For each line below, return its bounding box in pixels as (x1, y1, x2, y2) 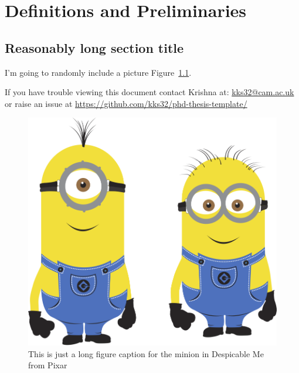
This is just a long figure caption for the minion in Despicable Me (28, 347, 264, 359)
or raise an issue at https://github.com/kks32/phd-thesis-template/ (5, 97, 247, 109)
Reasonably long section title (5, 38, 184, 56)
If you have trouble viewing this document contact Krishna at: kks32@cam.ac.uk (5, 86, 294, 98)
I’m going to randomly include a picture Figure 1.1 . (5, 66, 192, 78)
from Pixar (28, 359, 67, 371)
